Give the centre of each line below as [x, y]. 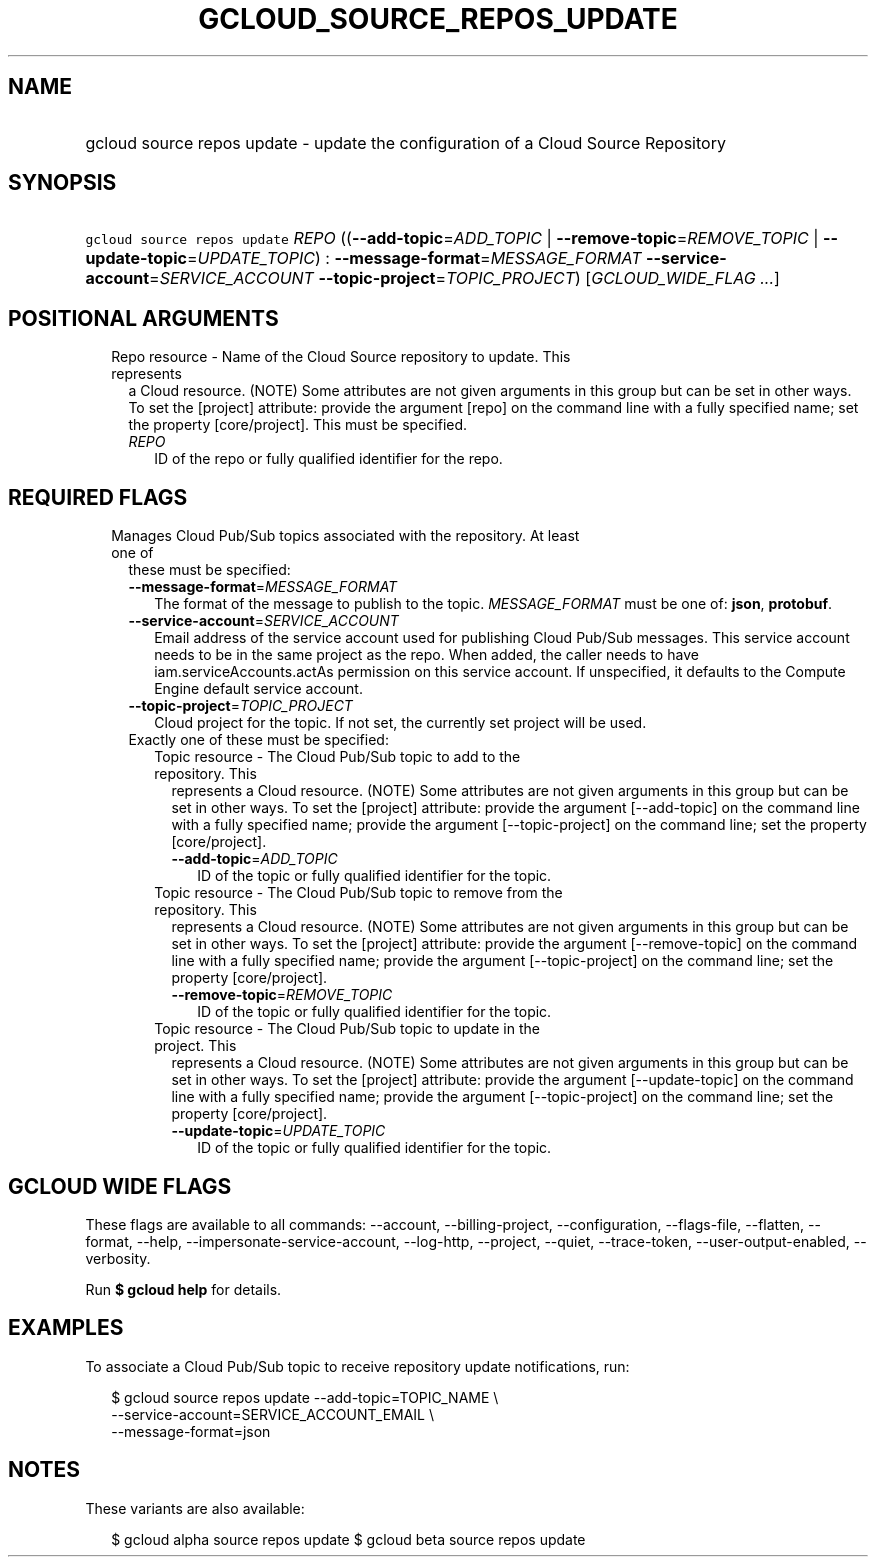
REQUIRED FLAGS [98, 497]
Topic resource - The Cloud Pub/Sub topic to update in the [347, 1029]
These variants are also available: [195, 1508]
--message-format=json [191, 1431]
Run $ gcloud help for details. [183, 1289]
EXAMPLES [66, 1328]
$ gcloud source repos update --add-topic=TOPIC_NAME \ [305, 1397]
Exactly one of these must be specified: [258, 740]
